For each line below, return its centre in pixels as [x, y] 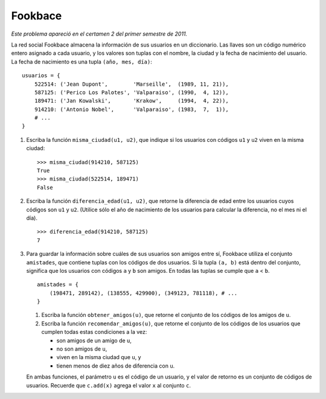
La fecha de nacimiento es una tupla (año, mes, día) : [81, 62]
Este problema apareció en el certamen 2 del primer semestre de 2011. [99, 34]
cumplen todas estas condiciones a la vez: [94, 332]
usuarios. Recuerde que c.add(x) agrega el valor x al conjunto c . [109, 385]
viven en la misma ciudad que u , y [99, 357]
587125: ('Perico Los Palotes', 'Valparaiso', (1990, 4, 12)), [131, 92]
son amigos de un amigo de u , [94, 340]
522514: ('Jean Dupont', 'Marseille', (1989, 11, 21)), [131, 84]
